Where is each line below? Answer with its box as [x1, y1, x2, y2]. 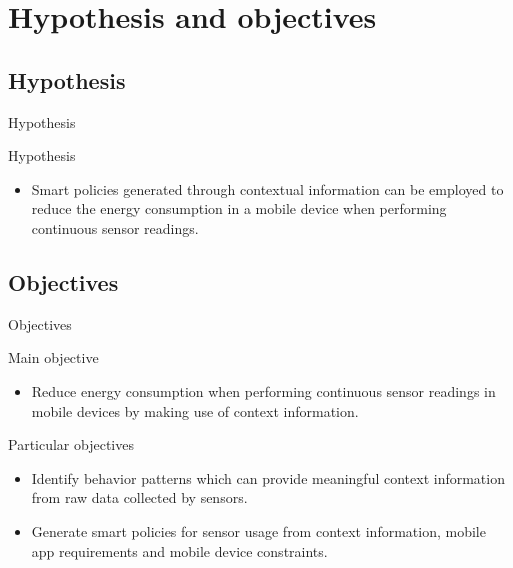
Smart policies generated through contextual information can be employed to [31, 178, 504, 199]
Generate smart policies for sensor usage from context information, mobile [31, 520, 486, 541]
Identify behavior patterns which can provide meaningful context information [31, 467, 505, 488]
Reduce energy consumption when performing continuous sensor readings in [31, 380, 496, 401]
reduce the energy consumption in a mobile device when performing [31, 198, 447, 219]
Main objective [8, 347, 99, 368]
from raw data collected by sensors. [31, 487, 248, 508]
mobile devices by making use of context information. [31, 400, 359, 421]
